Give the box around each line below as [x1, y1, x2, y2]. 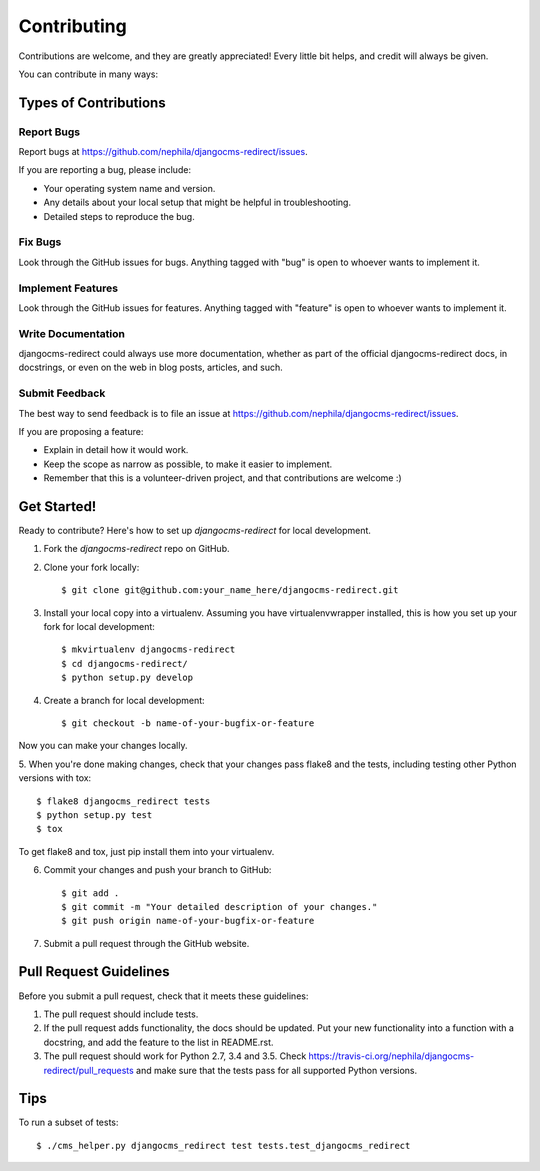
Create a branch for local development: [43, 694, 205, 706]
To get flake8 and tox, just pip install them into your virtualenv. [18, 845, 275, 857]
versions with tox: [18, 772, 92, 784]
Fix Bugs [18, 235, 62, 249]
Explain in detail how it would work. [43, 444, 189, 456]
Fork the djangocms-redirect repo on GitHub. [43, 543, 230, 555]
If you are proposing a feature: [18, 426, 144, 437]
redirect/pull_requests [43, 1064, 134, 1076]
